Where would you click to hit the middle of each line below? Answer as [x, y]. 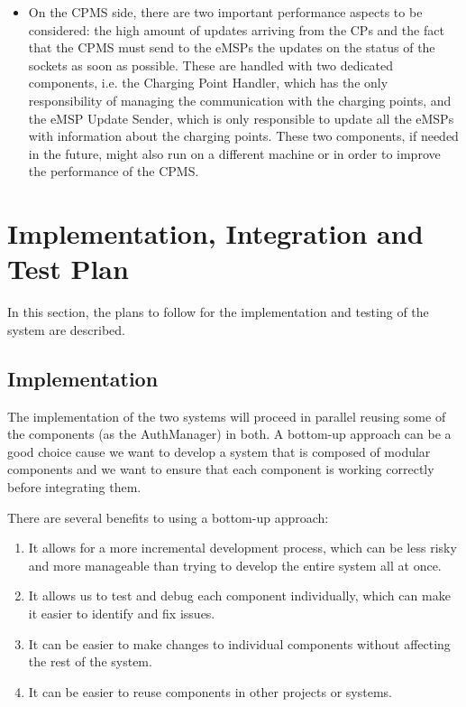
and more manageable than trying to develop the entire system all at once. [235, 565]
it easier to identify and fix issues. [122, 613]
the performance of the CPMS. [114, 171]
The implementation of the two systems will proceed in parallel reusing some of [227, 416]
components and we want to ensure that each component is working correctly [221, 469]
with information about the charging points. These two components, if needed [243, 136]
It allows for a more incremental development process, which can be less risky [242, 548]
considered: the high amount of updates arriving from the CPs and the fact [236, 29]
